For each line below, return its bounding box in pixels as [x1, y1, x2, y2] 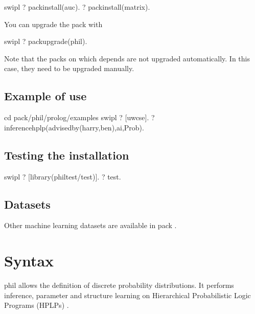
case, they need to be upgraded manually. [4, 63, 134, 74]
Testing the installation [4, 147, 129, 163]
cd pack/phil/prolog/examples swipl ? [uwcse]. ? [4, 112, 155, 123]
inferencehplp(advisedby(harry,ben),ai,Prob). [4, 122, 144, 132]
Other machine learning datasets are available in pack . [4, 220, 177, 231]
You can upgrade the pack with [4, 18, 103, 29]
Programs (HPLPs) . [4, 300, 69, 310]
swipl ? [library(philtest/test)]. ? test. [4, 171, 121, 182]
